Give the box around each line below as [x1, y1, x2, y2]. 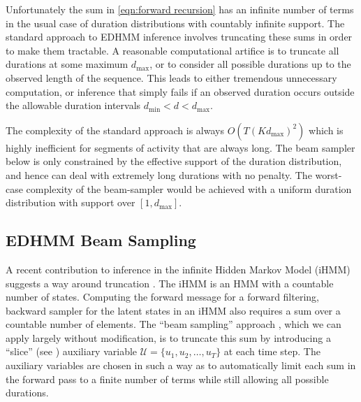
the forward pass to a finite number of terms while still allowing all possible [6, 371, 329, 386]
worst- [315, 167, 342, 182]
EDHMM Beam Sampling [6, 229, 196, 251]
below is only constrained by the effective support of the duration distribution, [6, 154, 342, 168]
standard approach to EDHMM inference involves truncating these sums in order [6, 29, 353, 44]
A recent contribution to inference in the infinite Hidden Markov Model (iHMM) [6, 261, 351, 276]
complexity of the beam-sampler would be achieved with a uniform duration [26, 181, 352, 196]
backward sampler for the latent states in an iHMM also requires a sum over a [6, 303, 341, 317]
